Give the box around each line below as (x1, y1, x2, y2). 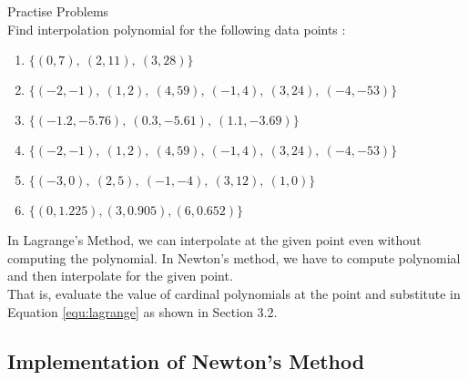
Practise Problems (7, 2, 109, 20)
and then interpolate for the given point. (7, 266, 233, 285)
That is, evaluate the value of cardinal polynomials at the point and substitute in (7, 283, 461, 303)
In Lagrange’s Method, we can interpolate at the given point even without (7, 231, 422, 250)
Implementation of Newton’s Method (7, 346, 365, 375)
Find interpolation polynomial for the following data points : (7, 19, 346, 38)
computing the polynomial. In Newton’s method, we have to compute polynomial (7, 248, 461, 267)
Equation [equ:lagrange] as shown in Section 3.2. (7, 302, 278, 321)
